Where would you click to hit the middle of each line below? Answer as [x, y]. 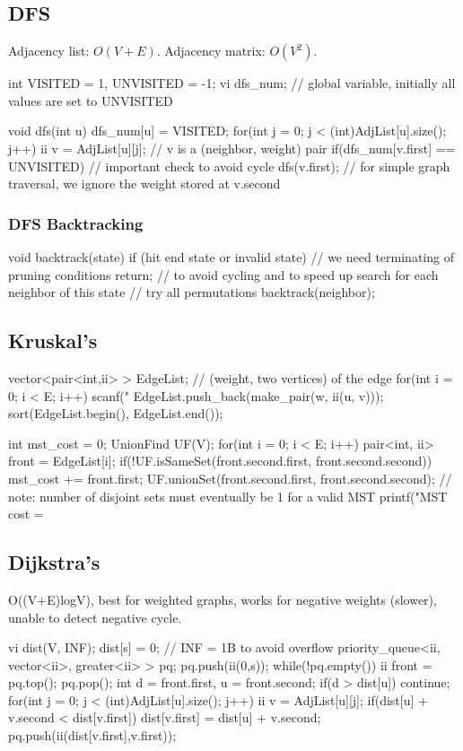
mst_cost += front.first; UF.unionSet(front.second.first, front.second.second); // [230, 478]
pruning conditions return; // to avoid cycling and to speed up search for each [223, 274]
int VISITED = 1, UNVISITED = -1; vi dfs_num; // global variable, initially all [232, 83]
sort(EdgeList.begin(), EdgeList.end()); [116, 413]
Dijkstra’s [54, 562]
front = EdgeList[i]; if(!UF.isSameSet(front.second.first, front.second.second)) [220, 461]
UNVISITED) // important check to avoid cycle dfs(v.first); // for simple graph [229, 166]
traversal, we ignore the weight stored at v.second [144, 183]
